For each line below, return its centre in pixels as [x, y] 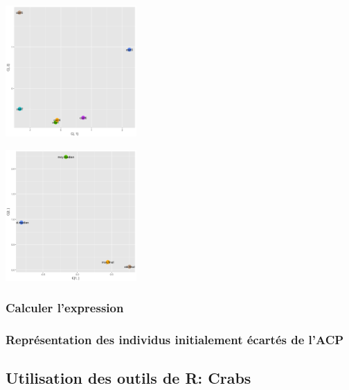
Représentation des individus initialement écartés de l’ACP [175, 339]
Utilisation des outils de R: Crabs [128, 378]
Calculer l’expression [65, 308]
